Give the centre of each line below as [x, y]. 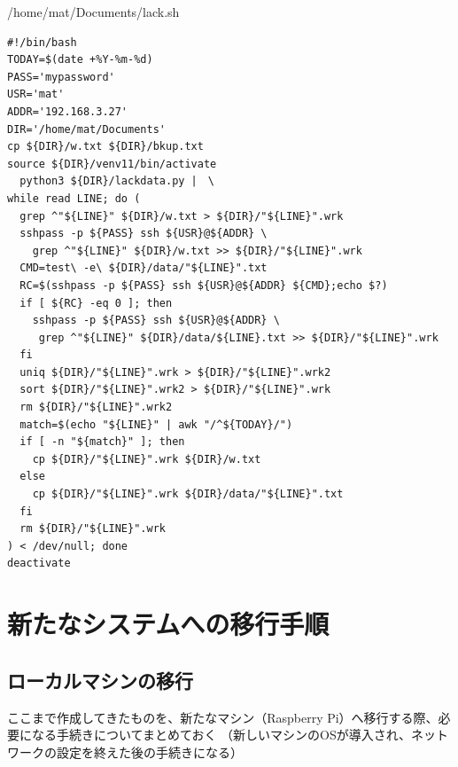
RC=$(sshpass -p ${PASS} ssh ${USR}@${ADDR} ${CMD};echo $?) [204, 285]
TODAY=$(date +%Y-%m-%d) [80, 60]
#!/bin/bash [42, 42]
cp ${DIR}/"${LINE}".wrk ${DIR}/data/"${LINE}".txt [188, 494]
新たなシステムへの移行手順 [168, 624]
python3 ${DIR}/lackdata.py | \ [117, 181]
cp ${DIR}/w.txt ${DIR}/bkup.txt [105, 147]
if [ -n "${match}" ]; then [102, 442]
